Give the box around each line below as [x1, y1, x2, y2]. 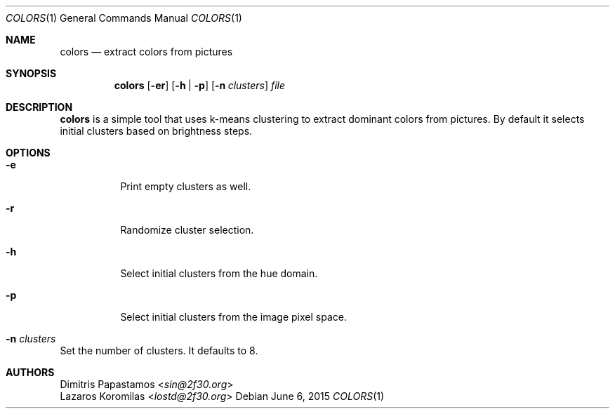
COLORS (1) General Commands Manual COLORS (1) [6, 12, 242, 24]
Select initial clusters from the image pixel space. [120, 311, 347, 323]
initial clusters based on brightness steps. [60, 125, 253, 137]
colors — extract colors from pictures [60, 46, 233, 58]
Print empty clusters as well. [120, 180, 251, 192]
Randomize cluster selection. [120, 224, 254, 236]
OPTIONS [6, 147, 51, 159]
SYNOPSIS [6, 67, 57, 79]
